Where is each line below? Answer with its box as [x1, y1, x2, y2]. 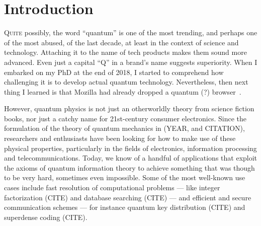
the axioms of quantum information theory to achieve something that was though [4, 162, 255, 173]
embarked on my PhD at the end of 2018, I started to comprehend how [4, 66, 224, 77]
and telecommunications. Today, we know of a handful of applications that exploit [4, 153, 257, 163]
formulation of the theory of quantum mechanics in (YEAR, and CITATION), [4, 123, 245, 133]
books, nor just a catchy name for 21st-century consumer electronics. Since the [4, 113, 246, 123]
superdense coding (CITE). [4, 211, 88, 222]
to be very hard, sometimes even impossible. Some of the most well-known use [4, 172, 245, 183]
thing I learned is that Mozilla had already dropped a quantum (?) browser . [4, 86, 241, 97]
